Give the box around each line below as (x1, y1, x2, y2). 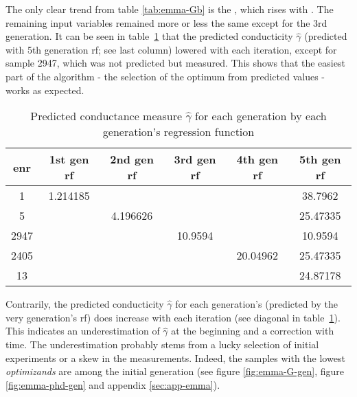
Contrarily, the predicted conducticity (5, 297, 164, 311)
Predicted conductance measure (30, 108, 183, 124)
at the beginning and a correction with (171, 324, 334, 338)
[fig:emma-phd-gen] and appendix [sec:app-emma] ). (5, 377, 220, 392)
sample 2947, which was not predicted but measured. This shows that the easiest (5, 56, 345, 70)
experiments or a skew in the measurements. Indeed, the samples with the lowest (5, 350, 345, 365)
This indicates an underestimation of (5, 324, 160, 338)
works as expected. (5, 82, 84, 97)
